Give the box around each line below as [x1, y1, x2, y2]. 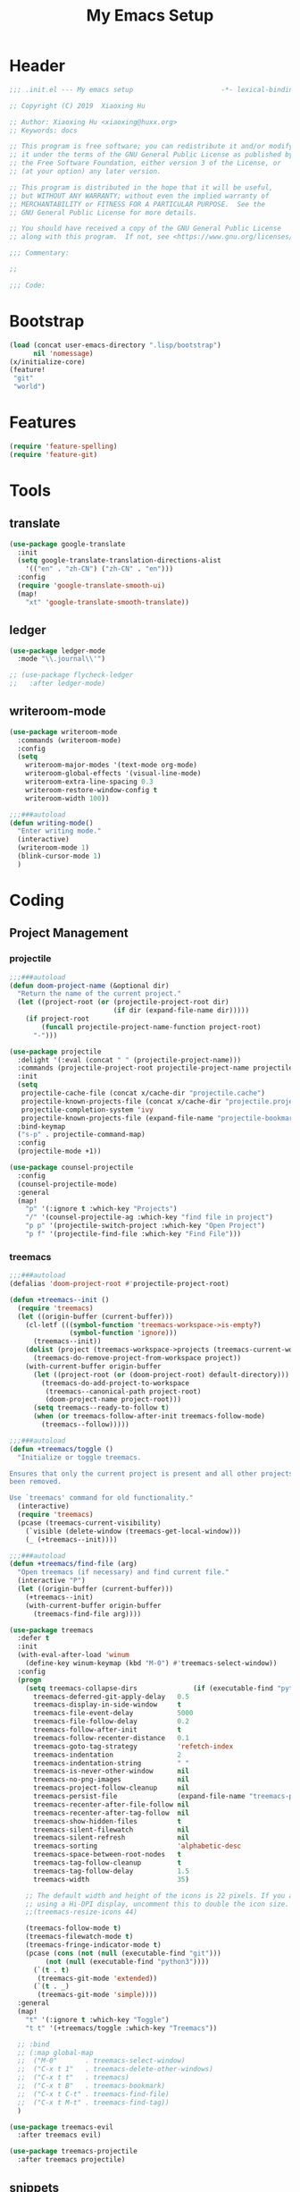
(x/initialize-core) [9, 357, 87, 367]
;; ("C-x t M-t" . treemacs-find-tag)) [17, 2098, 170, 2107]
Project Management [9, 926, 129, 941]
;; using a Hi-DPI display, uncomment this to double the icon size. [25, 1900, 290, 1908]
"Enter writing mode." [17, 826, 102, 836]
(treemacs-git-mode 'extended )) [37, 1974, 158, 1983]
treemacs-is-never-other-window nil [32, 1767, 190, 1776]
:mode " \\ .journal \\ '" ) [17, 655, 105, 664]
